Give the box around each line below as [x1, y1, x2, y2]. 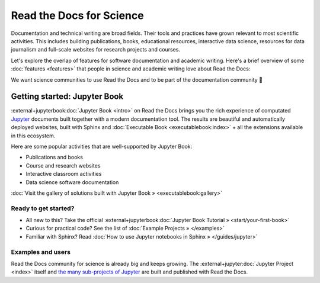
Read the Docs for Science [11, 9, 145, 22]
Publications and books [25, 154, 83, 161]
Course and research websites [25, 162, 101, 169]
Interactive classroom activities [25, 171, 102, 178]
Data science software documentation [25, 178, 119, 186]
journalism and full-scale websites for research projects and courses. [11, 46, 181, 53]
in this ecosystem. [11, 132, 56, 139]
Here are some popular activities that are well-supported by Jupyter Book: [11, 143, 193, 150]
